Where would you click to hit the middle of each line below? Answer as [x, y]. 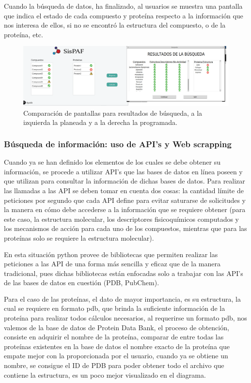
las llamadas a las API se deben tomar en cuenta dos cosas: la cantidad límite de [124, 190]
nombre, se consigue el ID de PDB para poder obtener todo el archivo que [114, 365]
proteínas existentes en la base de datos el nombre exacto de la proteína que [117, 346]
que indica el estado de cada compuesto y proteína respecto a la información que [124, 15]
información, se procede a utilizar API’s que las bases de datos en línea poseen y [123, 171]
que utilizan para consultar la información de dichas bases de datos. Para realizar [125, 181]
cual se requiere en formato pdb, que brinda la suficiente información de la [115, 308]
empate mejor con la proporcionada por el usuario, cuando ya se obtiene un [116, 356]
